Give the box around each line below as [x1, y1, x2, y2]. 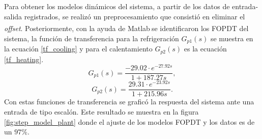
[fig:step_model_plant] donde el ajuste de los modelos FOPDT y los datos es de [4, 116, 255, 127]
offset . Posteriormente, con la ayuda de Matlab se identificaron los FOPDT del [4, 23, 249, 34]
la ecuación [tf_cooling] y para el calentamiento [4, 43, 153, 54]
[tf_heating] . [4, 53, 44, 64]
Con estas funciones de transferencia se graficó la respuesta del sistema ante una [4, 96, 254, 107]
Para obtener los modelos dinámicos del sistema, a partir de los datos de [4, 1, 230, 12]
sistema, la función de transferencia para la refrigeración [4, 33, 179, 43]
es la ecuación [184, 43, 227, 54]
